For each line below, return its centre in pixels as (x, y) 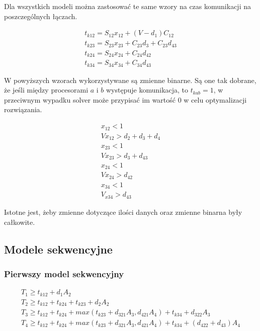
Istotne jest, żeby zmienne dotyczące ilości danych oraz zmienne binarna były (123, 212)
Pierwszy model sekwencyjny (64, 273)
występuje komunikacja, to (147, 90)
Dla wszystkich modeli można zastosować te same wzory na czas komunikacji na (127, 6)
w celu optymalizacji (215, 99)
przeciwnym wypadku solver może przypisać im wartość (90, 99)
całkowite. (20, 222)
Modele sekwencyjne (58, 249)
